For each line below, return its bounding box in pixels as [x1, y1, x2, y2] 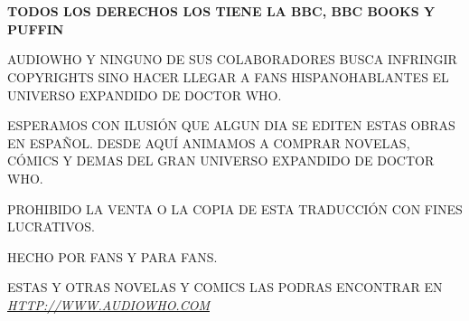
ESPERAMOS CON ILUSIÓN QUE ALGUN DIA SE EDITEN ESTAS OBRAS [7, 116, 455, 135]
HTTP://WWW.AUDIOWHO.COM [7, 295, 210, 314]
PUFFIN [7, 19, 64, 38]
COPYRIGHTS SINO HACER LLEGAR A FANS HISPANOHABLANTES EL [7, 67, 449, 86]
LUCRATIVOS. [7, 217, 95, 236]
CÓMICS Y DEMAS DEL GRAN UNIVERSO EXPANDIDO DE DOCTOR [7, 151, 435, 170]
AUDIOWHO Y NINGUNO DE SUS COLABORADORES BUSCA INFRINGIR [7, 50, 457, 69]
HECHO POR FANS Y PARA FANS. [7, 247, 218, 266]
